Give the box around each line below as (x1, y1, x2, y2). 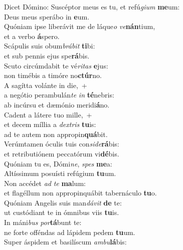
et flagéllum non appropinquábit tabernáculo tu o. (4, 187, 157, 198)
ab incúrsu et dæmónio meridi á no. (4, 99, 110, 109)
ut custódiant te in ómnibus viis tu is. (4, 207, 119, 217)
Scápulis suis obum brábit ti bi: (4, 40, 95, 51)
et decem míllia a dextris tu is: (4, 119, 96, 129)
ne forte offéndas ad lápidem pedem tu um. (4, 226, 135, 237)
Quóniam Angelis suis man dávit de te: (4, 197, 122, 207)
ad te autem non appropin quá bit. (4, 128, 108, 139)
